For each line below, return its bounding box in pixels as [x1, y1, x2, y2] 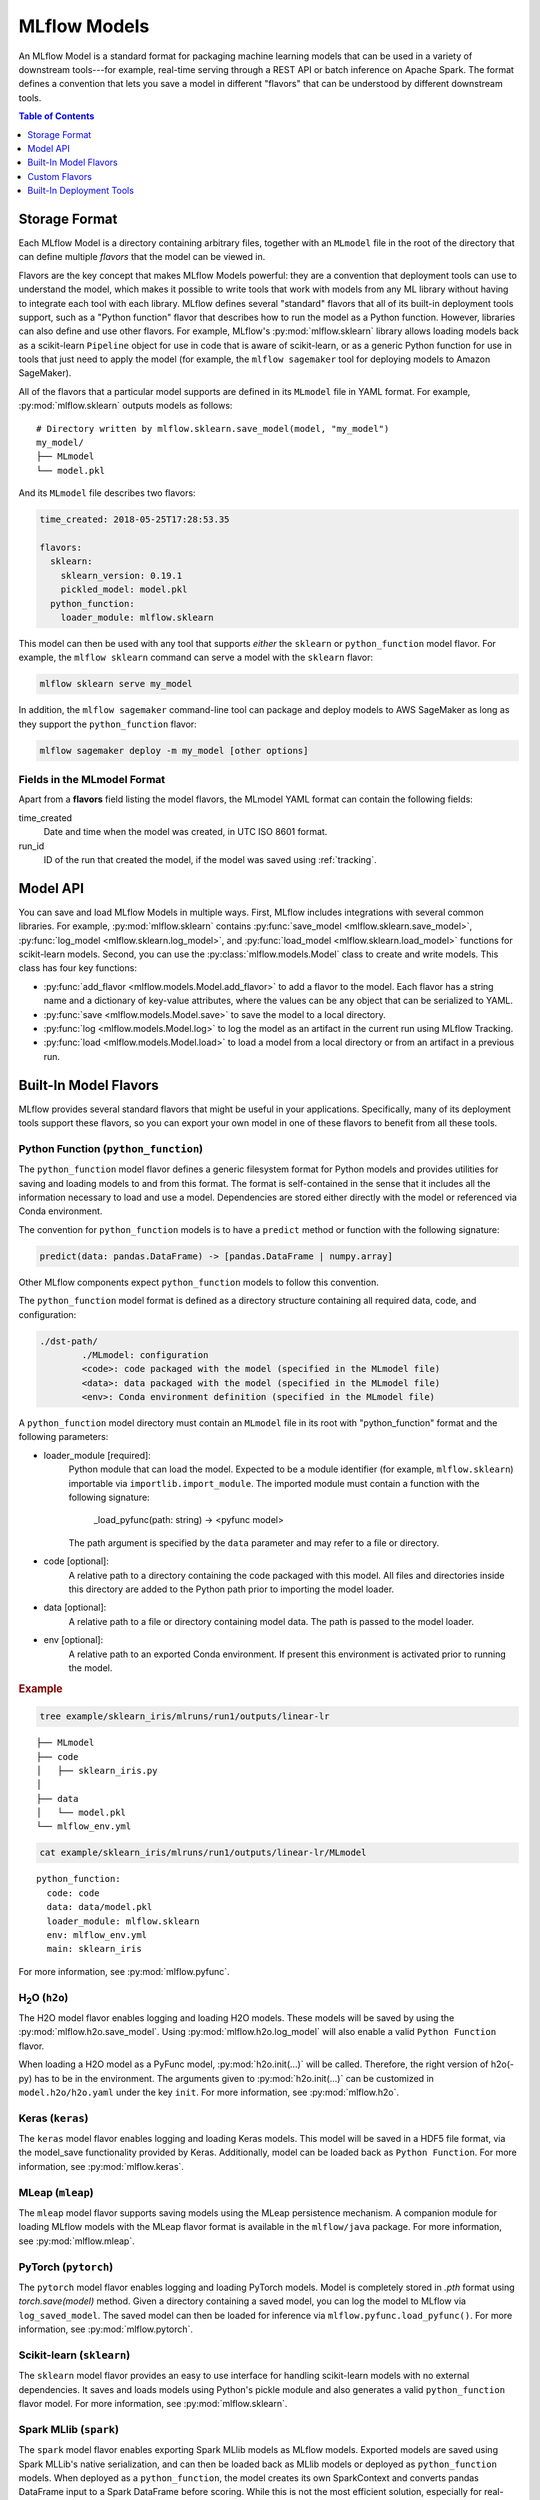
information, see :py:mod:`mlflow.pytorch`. [18, 2323, 194, 2335]
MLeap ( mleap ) [18, 2185, 94, 2199]
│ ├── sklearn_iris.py [36, 1765, 158, 1776]
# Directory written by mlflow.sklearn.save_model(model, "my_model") [36, 423, 390, 434]
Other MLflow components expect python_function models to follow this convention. [18, 1276, 379, 1288]
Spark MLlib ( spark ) [18, 2422, 120, 2436]
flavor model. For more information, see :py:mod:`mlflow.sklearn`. [18, 2397, 288, 2409]
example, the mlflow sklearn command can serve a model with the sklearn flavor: [18, 651, 374, 664]
